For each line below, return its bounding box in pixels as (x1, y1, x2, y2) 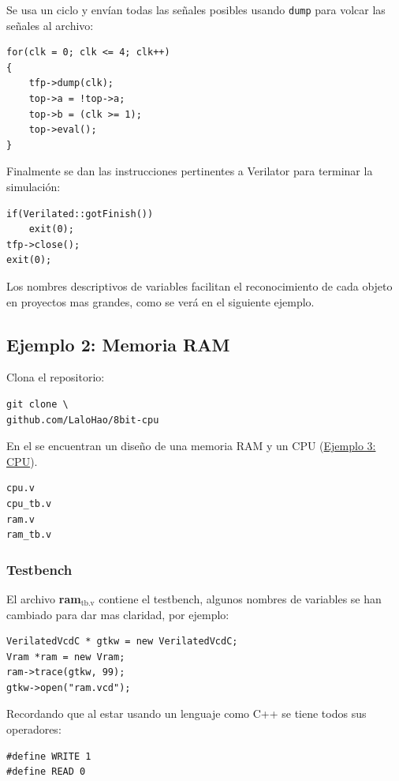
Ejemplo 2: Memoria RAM (6, 332, 230, 356)
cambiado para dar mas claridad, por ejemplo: (6, 606, 229, 622)
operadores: (6, 721, 62, 738)
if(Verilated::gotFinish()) (6, 208, 154, 220)
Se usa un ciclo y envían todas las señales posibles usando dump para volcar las (6, 2, 386, 17)
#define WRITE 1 (6, 750, 91, 762)
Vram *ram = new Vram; (6, 651, 125, 663)
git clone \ (6, 398, 69, 410)
